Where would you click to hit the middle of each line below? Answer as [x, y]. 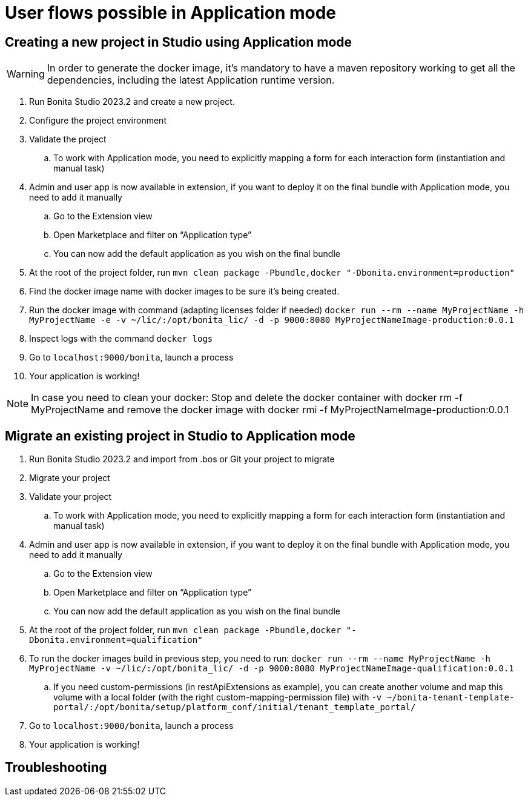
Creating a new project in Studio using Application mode [179, 42]
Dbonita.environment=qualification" [116, 640]
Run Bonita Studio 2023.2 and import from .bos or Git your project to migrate [182, 459]
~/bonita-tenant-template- [450, 698]
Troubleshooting [56, 768]
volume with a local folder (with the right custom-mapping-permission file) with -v [218, 697]
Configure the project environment [98, 121]
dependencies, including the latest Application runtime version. [191, 80]
